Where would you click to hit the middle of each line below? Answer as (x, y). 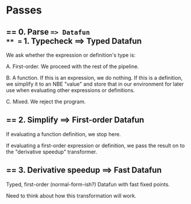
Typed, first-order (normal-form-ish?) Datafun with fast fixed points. (88, 184)
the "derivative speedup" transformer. (52, 152)
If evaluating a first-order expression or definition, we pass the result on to (95, 145)
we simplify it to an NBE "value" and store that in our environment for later (95, 84)
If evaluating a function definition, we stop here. (64, 134)
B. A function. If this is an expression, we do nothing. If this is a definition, (94, 78)
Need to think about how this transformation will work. (71, 195)
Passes (24, 10)
